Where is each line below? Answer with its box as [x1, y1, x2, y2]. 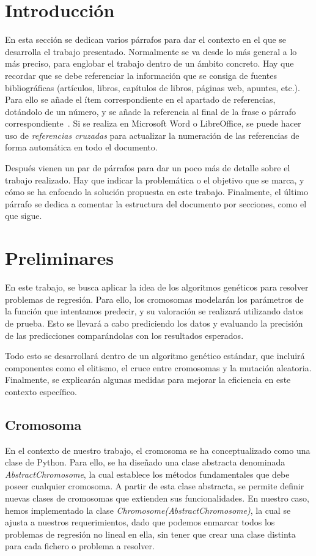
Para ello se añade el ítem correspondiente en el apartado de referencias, [5, 93, 276, 106]
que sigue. [5, 209, 42, 222]
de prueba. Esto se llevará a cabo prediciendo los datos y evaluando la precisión [5, 316, 303, 329]
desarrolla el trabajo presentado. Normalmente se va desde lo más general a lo [5, 45, 297, 57]
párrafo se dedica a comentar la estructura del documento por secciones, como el [5, 197, 307, 210]
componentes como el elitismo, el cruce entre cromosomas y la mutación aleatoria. [5, 361, 312, 374]
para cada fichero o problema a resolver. [5, 539, 155, 552]
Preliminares [5, 245, 114, 270]
